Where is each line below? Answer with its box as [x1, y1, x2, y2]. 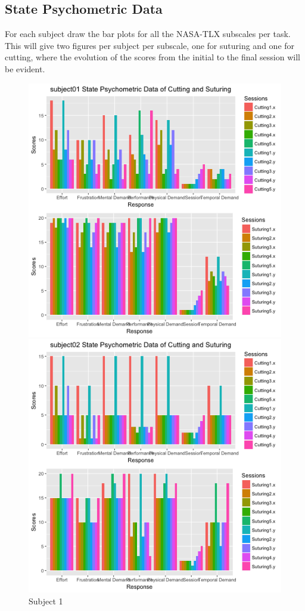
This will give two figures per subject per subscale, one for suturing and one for [5, 39, 295, 51]
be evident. [5, 62, 45, 75]
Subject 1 [29, 594, 63, 607]
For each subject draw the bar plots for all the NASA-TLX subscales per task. [5, 27, 291, 40]
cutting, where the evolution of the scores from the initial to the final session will [5, 51, 300, 63]
